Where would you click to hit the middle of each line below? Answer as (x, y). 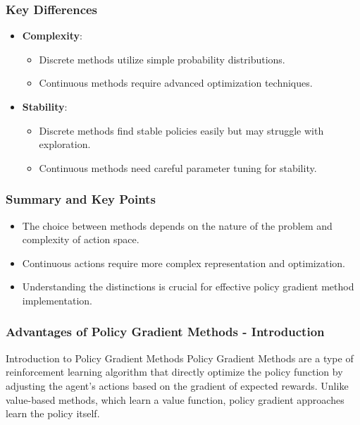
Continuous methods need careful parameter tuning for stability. (178, 167)
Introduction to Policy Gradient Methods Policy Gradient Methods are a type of (180, 358)
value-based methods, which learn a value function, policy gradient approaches (175, 399)
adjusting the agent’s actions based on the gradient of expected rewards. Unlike (177, 385)
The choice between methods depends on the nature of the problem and (177, 225)
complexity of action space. (81, 239)
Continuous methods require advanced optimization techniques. (176, 83)
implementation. (57, 300)
